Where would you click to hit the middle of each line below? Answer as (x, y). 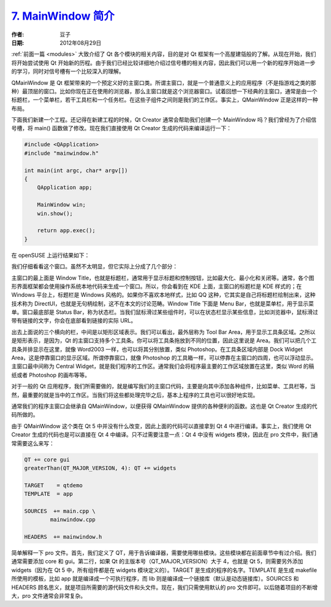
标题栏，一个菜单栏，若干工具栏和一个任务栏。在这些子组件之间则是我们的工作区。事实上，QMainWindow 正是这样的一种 (165, 100)
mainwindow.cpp (73, 520)
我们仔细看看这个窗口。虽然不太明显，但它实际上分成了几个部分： (94, 267)
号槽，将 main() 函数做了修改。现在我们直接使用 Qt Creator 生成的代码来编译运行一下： (122, 128)
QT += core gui (47, 460)
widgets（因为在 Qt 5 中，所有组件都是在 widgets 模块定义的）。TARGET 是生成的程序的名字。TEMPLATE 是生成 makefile (164, 570)
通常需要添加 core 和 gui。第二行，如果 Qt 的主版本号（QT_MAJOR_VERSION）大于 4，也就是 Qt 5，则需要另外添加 (157, 562)
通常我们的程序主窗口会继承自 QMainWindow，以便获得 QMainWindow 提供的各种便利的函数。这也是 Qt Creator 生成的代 (165, 406)
